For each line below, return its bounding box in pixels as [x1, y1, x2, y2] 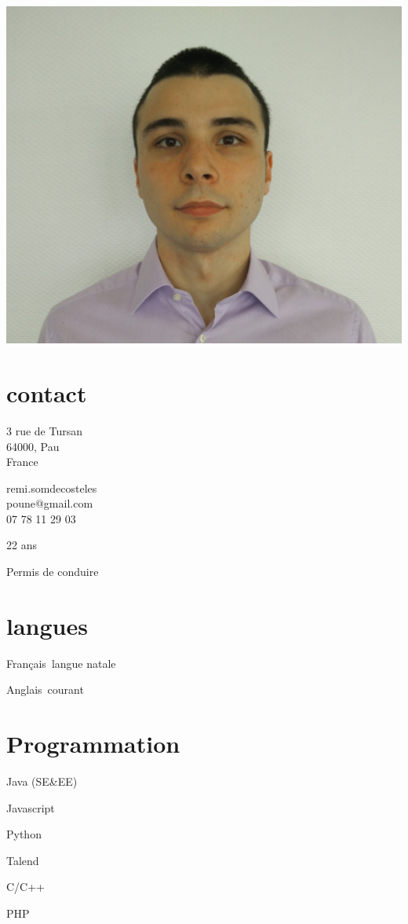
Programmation [6, 728, 180, 760]
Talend [6, 852, 39, 868]
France [6, 453, 38, 470]
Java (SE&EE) [6, 773, 78, 790]
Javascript [6, 799, 55, 816]
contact [6, 376, 87, 409]
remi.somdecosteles [6, 479, 97, 496]
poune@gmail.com [6, 495, 93, 511]
